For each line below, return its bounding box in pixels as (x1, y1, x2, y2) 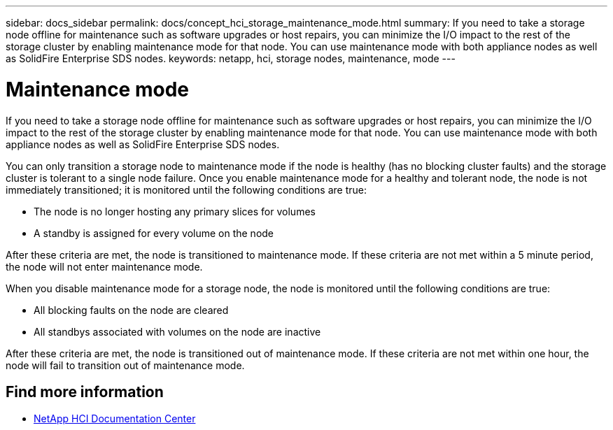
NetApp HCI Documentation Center (34, 413, 196, 425)
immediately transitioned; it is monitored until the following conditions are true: (6, 183, 367, 196)
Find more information (6, 382, 164, 401)
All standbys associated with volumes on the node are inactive (34, 325, 321, 338)
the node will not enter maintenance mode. (6, 260, 203, 273)
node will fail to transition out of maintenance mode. (6, 359, 245, 371)
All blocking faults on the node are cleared (34, 303, 229, 316)
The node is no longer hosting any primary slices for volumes (34, 205, 316, 217)
